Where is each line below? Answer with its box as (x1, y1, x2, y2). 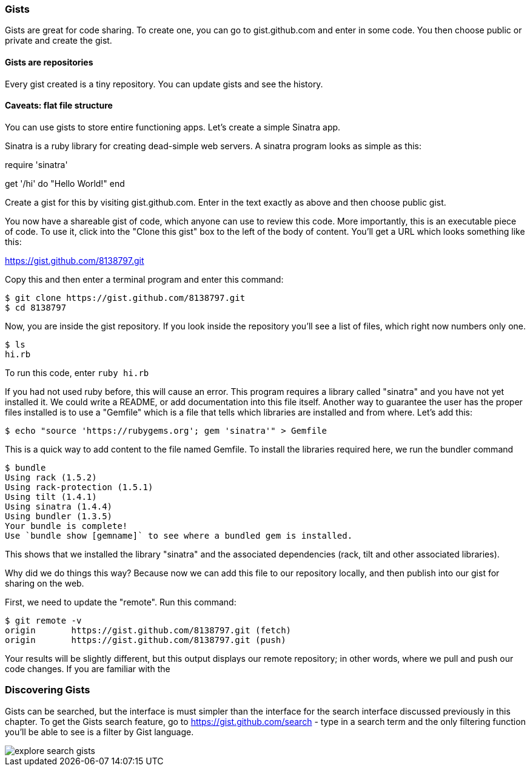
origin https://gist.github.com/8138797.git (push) (5, 635, 286, 645)
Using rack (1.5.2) (5, 472, 97, 482)
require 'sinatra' (5, 159, 68, 170)
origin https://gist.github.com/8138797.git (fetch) (5, 625, 292, 635)
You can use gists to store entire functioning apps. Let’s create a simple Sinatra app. (5, 121, 341, 132)
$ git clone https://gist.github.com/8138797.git (5, 292, 246, 303)
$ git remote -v (5, 615, 82, 625)
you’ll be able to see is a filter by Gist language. (5, 726, 194, 737)
